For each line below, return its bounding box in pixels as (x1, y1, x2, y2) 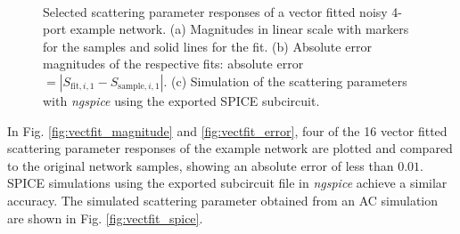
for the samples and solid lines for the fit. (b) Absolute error (43, 36, 372, 55)
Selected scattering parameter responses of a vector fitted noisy (43, 2, 388, 20)
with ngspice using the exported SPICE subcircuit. (43, 91, 320, 109)
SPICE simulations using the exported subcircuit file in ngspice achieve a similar (7, 173, 448, 192)
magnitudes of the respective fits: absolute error (43, 54, 304, 73)
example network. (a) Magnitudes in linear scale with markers (70, 20, 409, 38)
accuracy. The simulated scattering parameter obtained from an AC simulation (7, 190, 439, 209)
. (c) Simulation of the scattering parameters (163, 71, 407, 90)
